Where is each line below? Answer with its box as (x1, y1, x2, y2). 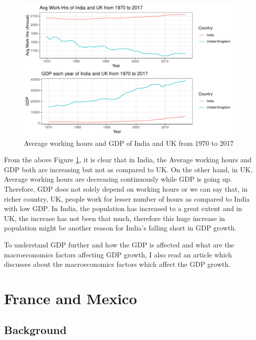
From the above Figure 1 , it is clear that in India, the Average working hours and (4, 154, 252, 165)
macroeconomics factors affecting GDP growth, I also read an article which (4, 249, 232, 259)
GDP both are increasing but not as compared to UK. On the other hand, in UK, (4, 164, 253, 174)
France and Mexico (4, 288, 137, 308)
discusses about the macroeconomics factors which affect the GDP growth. (4, 259, 231, 269)
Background (4, 322, 67, 338)
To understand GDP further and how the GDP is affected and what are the (4, 239, 235, 249)
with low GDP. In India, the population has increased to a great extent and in (4, 203, 242, 214)
